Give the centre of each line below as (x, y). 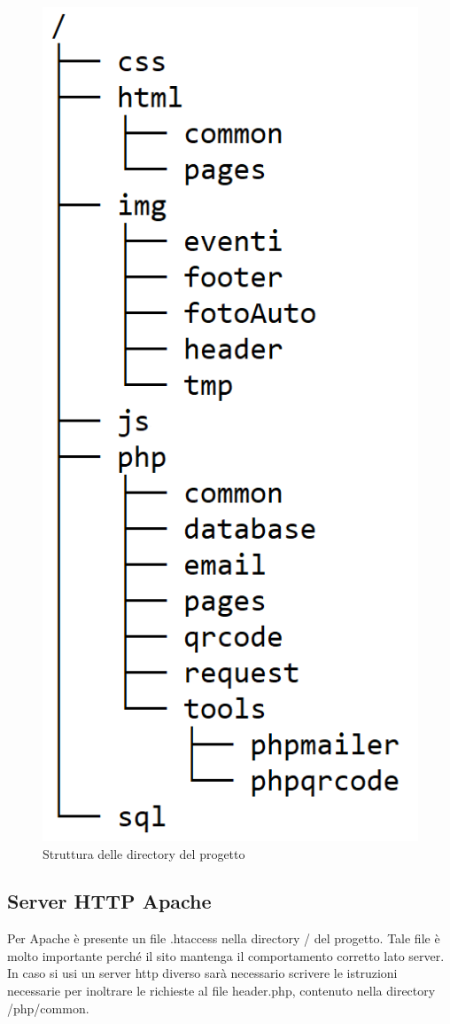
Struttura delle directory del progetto (144, 853)
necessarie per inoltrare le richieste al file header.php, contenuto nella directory (221, 991)
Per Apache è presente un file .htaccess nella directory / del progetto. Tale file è (224, 938)
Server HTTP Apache (109, 901)
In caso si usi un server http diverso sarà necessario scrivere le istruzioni (202, 973)
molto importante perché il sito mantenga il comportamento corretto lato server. (226, 955)
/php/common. (48, 1008)
